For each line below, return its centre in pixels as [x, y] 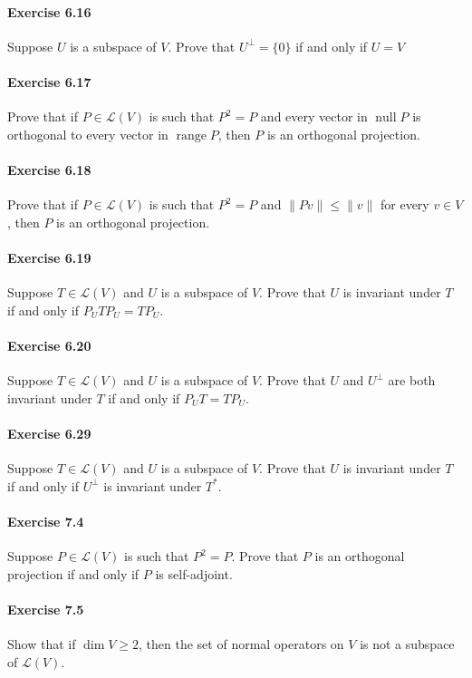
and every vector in [314, 116]
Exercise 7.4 [46, 521]
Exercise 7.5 [46, 609]
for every [405, 204]
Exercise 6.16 [49, 11]
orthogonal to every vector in [88, 134]
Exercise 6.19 [49, 257]
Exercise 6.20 [49, 345]
